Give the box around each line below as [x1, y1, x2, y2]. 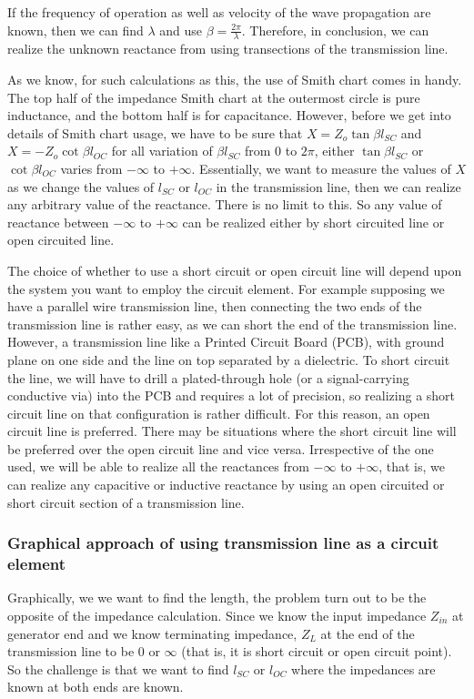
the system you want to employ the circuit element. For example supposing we [7, 279, 445, 298]
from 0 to [244, 141, 298, 160]
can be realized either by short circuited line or [182, 212, 445, 231]
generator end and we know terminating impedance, [7, 623, 298, 643]
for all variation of [111, 141, 213, 160]
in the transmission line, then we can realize [216, 177, 461, 196]
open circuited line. [7, 230, 115, 249]
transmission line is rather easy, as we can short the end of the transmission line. [7, 314, 458, 333]
